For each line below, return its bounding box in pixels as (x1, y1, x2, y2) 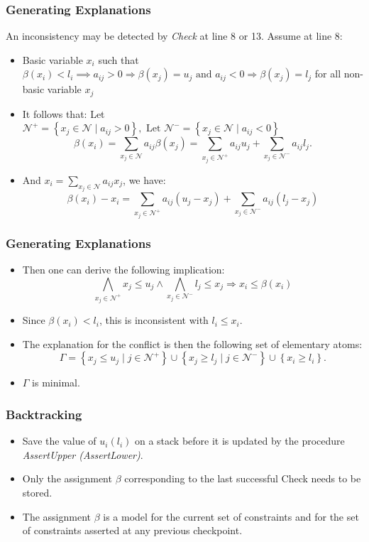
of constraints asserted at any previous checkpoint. (22, 523, 243, 538)
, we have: (123, 172, 166, 187)
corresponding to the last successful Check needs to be (124, 471, 361, 486)
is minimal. (32, 375, 80, 390)
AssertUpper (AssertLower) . (22, 447, 143, 462)
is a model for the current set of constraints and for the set (103, 509, 359, 524)
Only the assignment (22, 471, 112, 486)
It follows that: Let (22, 106, 105, 121)
